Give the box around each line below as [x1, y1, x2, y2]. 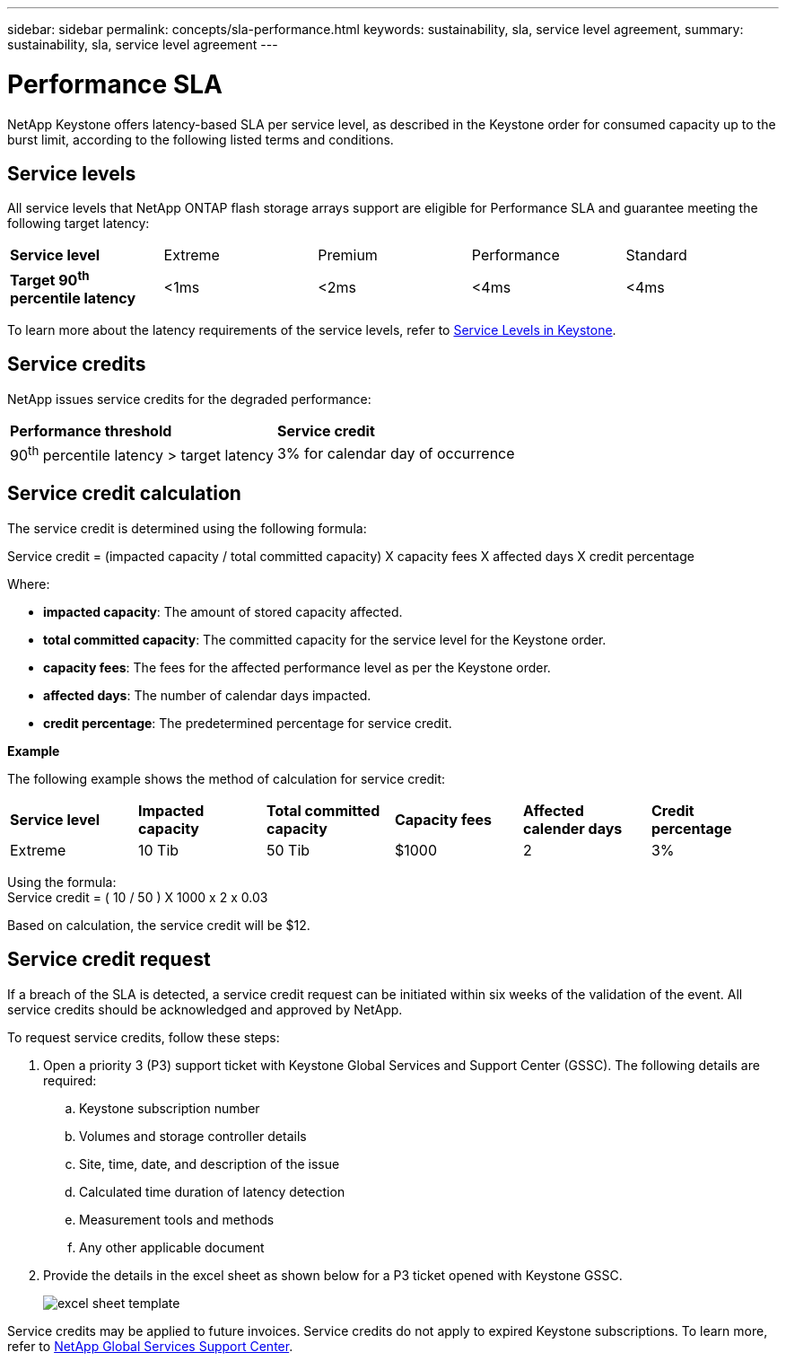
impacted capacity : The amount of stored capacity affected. [43, 603, 403, 619]
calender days [522, 819, 623, 838]
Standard [625, 246, 687, 265]
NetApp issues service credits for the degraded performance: [7, 391, 371, 407]
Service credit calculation [7, 482, 241, 505]
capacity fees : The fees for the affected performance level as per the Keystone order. [43, 659, 551, 675]
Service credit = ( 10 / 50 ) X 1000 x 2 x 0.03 [7, 889, 268, 905]
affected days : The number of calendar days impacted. [43, 687, 371, 703]
